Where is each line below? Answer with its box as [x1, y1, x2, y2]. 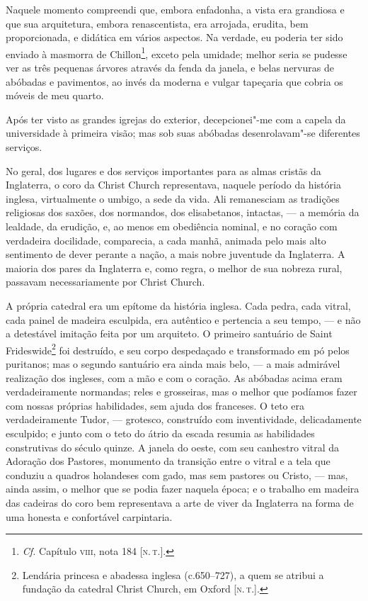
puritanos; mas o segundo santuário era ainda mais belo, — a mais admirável [6, 356, 340, 371]
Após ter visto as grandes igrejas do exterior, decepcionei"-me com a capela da [6, 111, 346, 126]
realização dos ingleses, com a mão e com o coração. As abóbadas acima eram [6, 370, 343, 385]
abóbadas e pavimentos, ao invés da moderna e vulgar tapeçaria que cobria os [6, 74, 343, 89]
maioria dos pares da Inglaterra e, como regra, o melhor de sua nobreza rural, [6, 260, 343, 275]
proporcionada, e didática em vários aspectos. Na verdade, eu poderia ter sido [6, 30, 343, 45]
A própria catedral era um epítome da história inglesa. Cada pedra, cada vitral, [6, 298, 351, 313]
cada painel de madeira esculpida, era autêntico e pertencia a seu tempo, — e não [6, 312, 361, 327]
